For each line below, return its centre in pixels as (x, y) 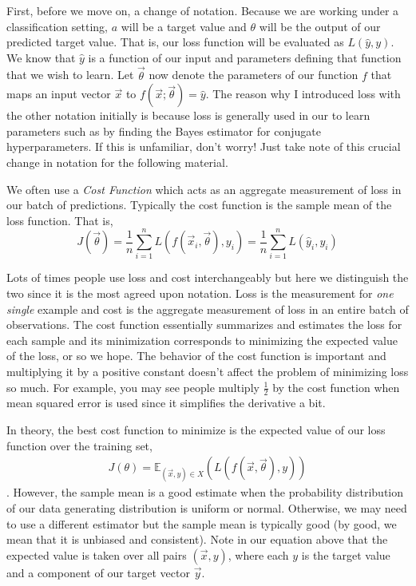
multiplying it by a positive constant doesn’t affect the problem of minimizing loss (208, 372)
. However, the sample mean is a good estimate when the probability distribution (205, 492)
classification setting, (57, 26)
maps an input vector (59, 94)
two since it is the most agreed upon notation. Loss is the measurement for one (200, 293)
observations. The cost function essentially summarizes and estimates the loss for (204, 325)
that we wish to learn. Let (70, 75)
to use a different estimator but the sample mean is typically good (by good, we (202, 523)
